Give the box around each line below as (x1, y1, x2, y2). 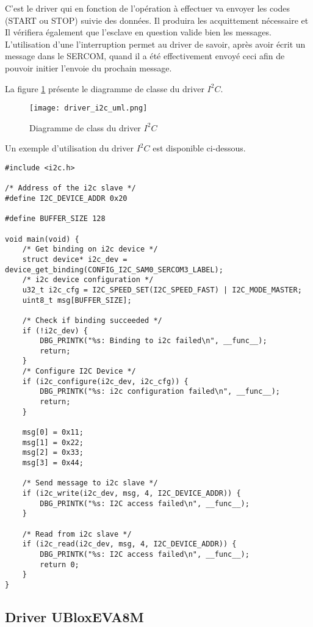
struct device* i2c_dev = (22, 255, 128, 264)
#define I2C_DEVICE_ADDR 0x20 (5, 194, 128, 203)
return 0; (40, 560, 79, 569)
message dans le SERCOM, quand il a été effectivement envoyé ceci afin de (5, 49, 285, 62)
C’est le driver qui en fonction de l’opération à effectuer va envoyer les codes (5, 2, 290, 14)
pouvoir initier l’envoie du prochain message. (5, 61, 172, 74)
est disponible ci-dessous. (153, 142, 246, 154)
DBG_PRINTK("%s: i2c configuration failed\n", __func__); (40, 387, 281, 396)
